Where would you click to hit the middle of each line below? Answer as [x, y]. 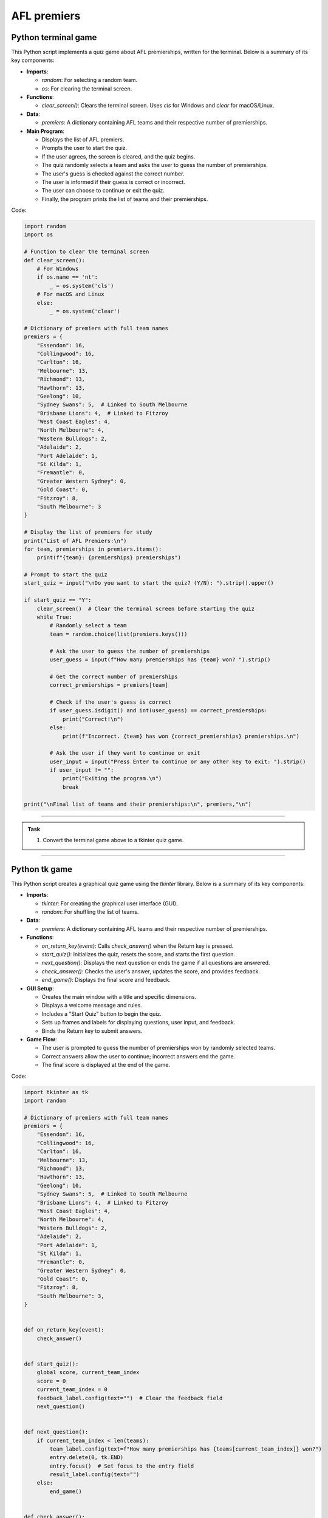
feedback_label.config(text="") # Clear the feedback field [130, 1398]
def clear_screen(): [54, 260]
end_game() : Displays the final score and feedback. [106, 980]
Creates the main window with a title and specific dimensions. [119, 997]
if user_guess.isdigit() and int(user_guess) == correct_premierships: [159, 711]
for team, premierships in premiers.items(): [93, 549]
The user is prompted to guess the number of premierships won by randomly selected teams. [159, 1048]
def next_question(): [56, 1432]
